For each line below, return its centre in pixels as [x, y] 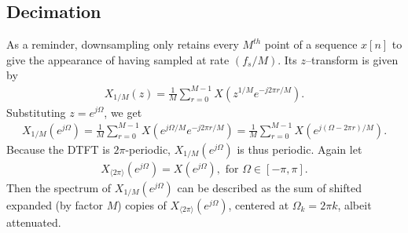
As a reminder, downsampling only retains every [123, 44]
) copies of [142, 204]
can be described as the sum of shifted [269, 187]
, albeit [355, 204]
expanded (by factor [55, 204]
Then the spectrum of [59, 187]
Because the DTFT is [58, 149]
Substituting [36, 112]
